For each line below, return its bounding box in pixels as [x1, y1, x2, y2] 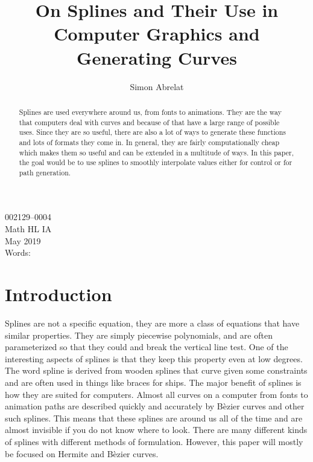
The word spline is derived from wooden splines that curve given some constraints [5, 364, 308, 377]
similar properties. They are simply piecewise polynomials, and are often [5, 328, 273, 341]
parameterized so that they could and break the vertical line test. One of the [5, 340, 288, 353]
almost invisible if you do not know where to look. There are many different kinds [5, 423, 308, 436]
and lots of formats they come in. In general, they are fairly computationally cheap [19, 137, 280, 147]
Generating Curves [77, 45, 237, 70]
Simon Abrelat [130, 80, 184, 93]
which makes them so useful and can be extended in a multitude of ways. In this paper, [19, 147, 294, 157]
